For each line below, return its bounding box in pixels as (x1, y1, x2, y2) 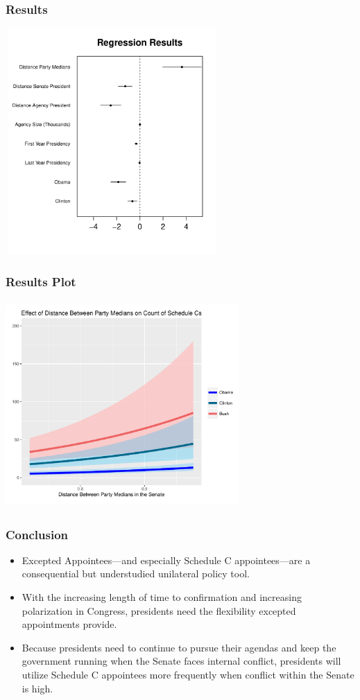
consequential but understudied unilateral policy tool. (22, 566, 250, 581)
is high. (22, 681, 53, 695)
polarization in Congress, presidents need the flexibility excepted (22, 603, 296, 618)
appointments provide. (22, 617, 117, 631)
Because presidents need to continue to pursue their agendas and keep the (22, 640, 336, 654)
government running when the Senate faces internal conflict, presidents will (22, 654, 341, 668)
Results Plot (6, 273, 76, 290)
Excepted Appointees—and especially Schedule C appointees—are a (22, 552, 311, 567)
